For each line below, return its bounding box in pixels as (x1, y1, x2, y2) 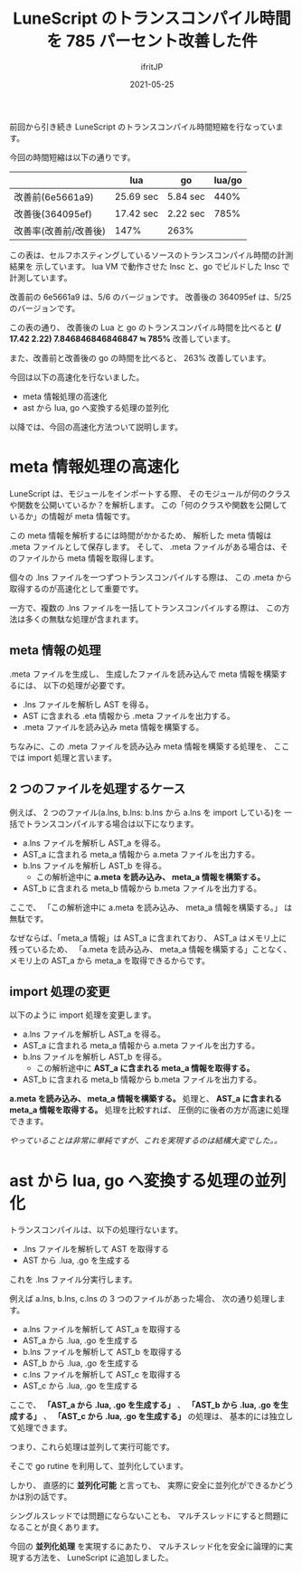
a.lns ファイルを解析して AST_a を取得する (22, 1324, 182, 1335)
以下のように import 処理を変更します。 (9, 1009, 156, 1020)
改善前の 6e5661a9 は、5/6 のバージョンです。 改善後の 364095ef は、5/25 (9, 291, 292, 302)
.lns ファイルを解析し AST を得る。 (22, 698, 154, 710)
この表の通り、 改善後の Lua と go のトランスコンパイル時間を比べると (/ (9, 322, 282, 333)
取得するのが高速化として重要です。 (9, 582, 144, 593)
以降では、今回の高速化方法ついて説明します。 (9, 421, 184, 432)
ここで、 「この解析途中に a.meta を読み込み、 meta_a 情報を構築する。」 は (9, 902, 293, 913)
